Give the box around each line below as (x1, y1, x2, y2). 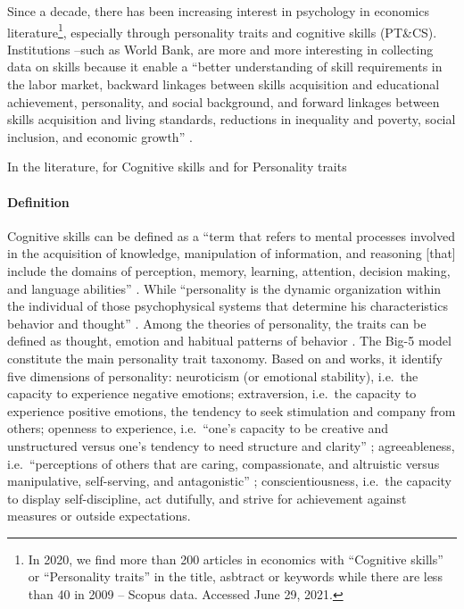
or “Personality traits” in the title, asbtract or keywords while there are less (28, 567, 443, 586)
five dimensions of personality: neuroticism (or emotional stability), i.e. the (7, 366, 418, 385)
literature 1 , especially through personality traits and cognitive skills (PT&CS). (7, 20, 437, 41)
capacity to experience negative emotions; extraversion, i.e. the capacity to (7, 384, 417, 403)
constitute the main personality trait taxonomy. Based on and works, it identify (7, 348, 443, 367)
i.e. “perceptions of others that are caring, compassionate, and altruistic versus (7, 454, 440, 472)
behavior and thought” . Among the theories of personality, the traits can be (7, 313, 427, 332)
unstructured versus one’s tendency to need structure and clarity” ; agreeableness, (7, 436, 455, 455)
